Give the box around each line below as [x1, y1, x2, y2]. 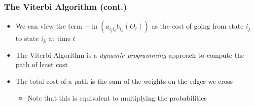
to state [15, 33, 39, 43]
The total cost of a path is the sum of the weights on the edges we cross [15, 76, 233, 86]
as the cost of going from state [151, 21, 244, 31]
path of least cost [15, 59, 68, 70]
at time [48, 33, 71, 43]
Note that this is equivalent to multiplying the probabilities [27, 92, 207, 103]
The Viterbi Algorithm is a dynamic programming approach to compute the [15, 49, 245, 60]
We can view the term [15, 21, 82, 31]
